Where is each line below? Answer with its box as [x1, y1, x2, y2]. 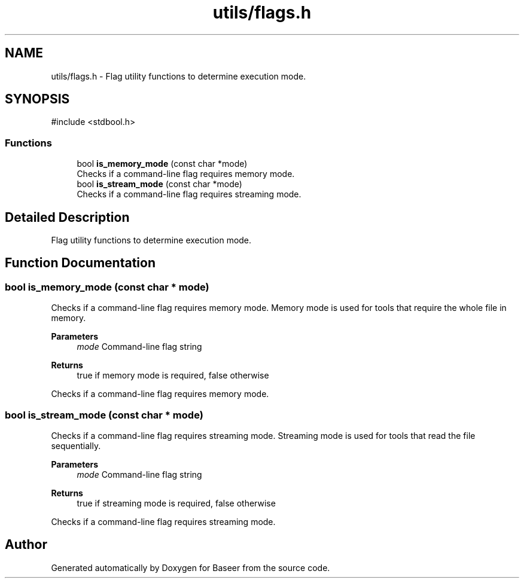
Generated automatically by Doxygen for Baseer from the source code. [51, 562, 330, 573]
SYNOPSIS [5, 91, 70, 107]
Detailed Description [5, 209, 130, 225]
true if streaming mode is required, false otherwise [77, 498, 276, 508]
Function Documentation [5, 255, 156, 271]
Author [5, 537, 47, 553]
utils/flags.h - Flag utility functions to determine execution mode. [51, 71, 306, 81]
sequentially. [51, 441, 101, 451]
